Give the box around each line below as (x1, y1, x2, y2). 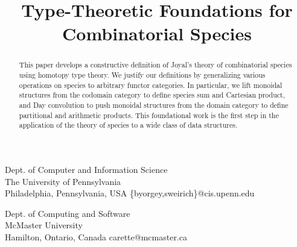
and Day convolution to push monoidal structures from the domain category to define (19, 99, 289, 110)
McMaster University (5, 219, 83, 231)
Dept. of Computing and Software (5, 207, 130, 219)
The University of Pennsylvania (5, 175, 121, 187)
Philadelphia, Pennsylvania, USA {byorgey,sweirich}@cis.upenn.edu (5, 187, 255, 199)
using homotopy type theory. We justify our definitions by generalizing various (19, 70, 266, 80)
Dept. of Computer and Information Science (5, 163, 168, 175)
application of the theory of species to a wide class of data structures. (19, 120, 238, 130)
